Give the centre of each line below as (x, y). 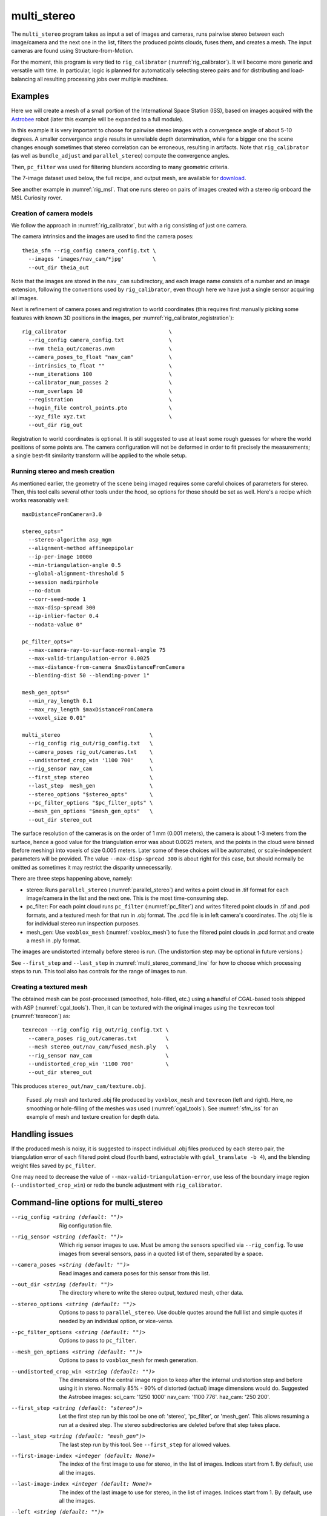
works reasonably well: (40, 500)
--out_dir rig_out (55, 425)
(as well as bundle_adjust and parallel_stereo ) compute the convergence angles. (121, 156)
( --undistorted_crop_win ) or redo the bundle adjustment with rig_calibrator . (117, 1185)
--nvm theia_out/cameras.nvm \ (100, 348)
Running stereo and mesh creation (63, 471)
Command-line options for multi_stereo (87, 1203)
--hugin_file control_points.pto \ (100, 408)
